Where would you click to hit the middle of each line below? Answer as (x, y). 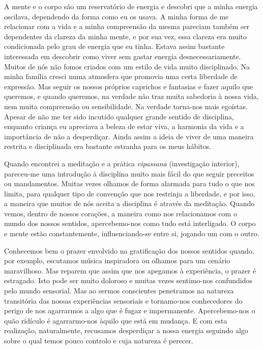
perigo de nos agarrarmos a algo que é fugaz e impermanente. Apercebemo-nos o (130, 310)
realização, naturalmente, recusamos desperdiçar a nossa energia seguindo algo (126, 330)
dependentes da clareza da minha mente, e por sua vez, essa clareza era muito (125, 36)
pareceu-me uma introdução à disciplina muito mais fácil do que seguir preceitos (129, 173)
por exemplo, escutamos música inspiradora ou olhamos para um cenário (117, 260)
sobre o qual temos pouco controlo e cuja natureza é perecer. (99, 340)
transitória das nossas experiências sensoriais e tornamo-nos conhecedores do (123, 300)
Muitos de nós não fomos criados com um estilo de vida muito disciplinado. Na (127, 66)
